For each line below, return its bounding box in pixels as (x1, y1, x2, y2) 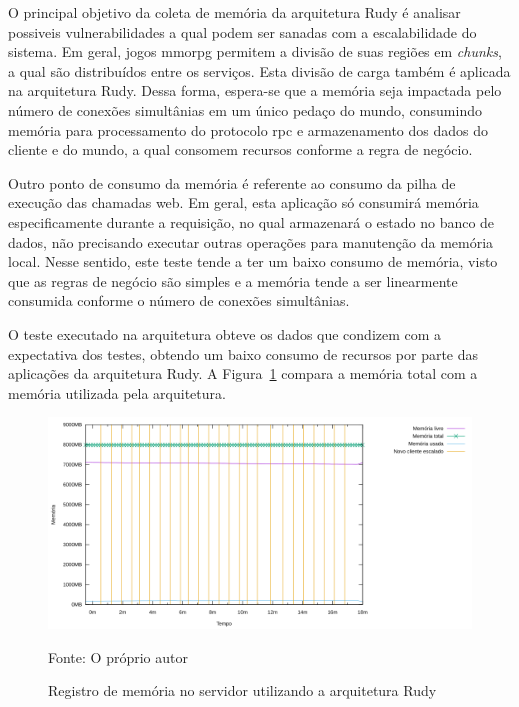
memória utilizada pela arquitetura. (8, 382, 226, 403)
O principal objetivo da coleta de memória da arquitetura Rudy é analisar (8, 2, 461, 22)
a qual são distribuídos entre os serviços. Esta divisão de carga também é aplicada (8, 60, 511, 81)
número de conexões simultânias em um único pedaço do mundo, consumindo (8, 99, 482, 120)
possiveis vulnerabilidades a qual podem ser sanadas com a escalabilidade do (8, 21, 477, 42)
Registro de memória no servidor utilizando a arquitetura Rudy (48, 680, 437, 701)
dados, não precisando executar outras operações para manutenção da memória (8, 231, 494, 252)
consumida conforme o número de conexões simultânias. (8, 290, 350, 311)
